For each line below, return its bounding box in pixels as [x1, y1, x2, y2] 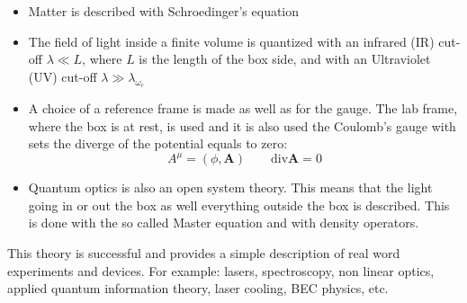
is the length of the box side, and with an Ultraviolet [139, 49, 431, 68]
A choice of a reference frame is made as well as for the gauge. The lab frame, [28, 98, 458, 117]
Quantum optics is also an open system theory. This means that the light [28, 178, 433, 197]
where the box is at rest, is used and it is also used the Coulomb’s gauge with [28, 116, 456, 135]
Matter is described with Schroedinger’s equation [28, 2, 300, 20]
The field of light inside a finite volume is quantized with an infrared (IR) [28, 31, 435, 50]
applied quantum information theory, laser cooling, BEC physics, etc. [7, 279, 389, 298]
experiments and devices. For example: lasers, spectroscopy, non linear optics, [7, 261, 435, 280]
